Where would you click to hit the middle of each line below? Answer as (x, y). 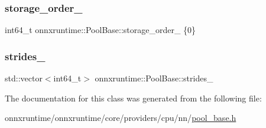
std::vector (24, 78)
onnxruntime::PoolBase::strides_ (154, 78)
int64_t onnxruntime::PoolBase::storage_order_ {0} (100, 30)
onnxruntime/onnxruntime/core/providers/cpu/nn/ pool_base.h (121, 118)
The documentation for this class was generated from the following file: (133, 98)
